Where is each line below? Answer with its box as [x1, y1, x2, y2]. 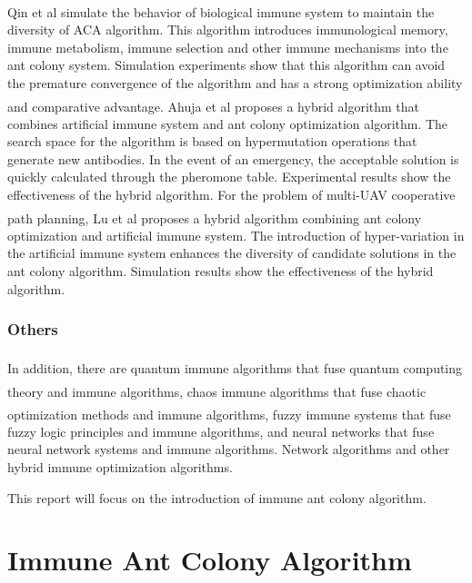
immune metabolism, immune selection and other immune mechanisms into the [7, 37, 448, 56]
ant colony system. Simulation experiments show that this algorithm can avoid [7, 55, 446, 74]
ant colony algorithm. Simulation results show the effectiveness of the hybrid [7, 261, 434, 280]
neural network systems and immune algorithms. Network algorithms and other [7, 440, 450, 459]
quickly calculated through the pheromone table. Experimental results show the [7, 167, 451, 186]
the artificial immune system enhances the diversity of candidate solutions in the [7, 243, 457, 262]
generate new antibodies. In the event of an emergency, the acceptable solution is [7, 149, 459, 168]
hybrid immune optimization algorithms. [7, 457, 233, 476]
